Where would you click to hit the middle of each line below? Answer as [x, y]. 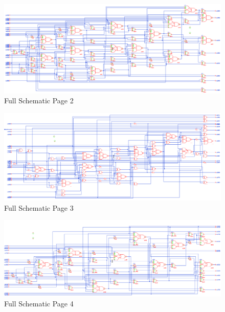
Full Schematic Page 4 [39, 304]
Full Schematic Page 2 [39, 101]
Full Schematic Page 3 [39, 207]
